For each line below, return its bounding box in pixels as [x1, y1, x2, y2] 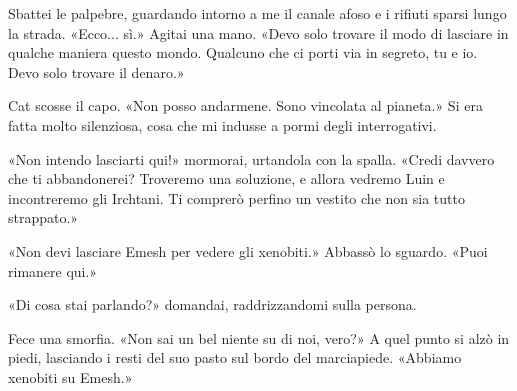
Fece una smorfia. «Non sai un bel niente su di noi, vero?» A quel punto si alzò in [8, 327, 510, 348]
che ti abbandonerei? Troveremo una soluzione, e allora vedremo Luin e [8, 168, 445, 189]
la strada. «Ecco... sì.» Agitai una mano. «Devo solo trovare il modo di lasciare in [8, 22, 509, 43]
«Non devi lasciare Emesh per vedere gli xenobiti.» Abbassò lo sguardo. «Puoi [8, 240, 488, 261]
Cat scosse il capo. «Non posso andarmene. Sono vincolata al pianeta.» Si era [8, 95, 483, 116]
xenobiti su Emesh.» [8, 366, 133, 387]
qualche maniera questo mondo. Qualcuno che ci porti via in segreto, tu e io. [8, 42, 478, 63]
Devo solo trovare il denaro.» [8, 61, 185, 82]
